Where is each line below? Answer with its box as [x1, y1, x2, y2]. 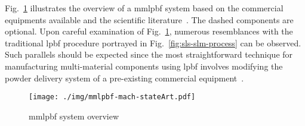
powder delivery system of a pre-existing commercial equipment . [5, 71, 244, 84]
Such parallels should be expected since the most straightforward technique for [5, 48, 293, 61]
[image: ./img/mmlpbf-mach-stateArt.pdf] [29, 93, 196, 102]
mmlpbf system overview [29, 109, 119, 122]
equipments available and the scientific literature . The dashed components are [5, 13, 294, 26]
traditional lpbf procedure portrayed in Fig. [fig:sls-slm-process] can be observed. [5, 36, 301, 49]
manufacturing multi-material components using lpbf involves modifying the [5, 59, 283, 72]
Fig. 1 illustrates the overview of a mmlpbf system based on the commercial [5, 2, 284, 14]
